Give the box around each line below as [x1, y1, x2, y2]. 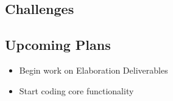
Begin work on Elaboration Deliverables [19, 63, 168, 76]
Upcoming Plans [5, 35, 111, 54]
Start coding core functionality [19, 84, 134, 97]
